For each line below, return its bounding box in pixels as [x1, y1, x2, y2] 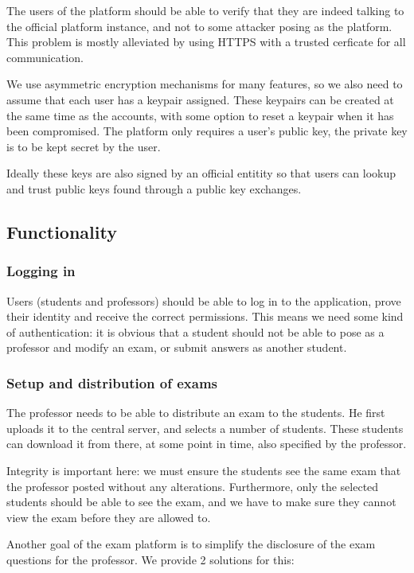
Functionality [6, 219, 117, 244]
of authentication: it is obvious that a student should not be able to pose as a [6, 323, 385, 340]
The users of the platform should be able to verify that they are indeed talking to [6, 2, 404, 18]
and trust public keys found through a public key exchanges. [6, 180, 302, 197]
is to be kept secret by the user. [6, 138, 161, 154]
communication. [6, 49, 84, 65]
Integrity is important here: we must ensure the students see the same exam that [6, 462, 401, 478]
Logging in [6, 261, 76, 281]
